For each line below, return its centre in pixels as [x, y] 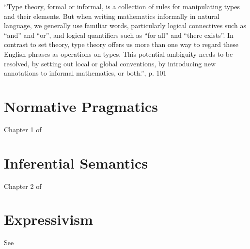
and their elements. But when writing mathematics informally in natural [112, 16]
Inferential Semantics [76, 163]
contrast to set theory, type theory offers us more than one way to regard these [121, 44]
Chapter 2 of [23, 186]
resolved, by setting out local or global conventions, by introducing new [110, 63]
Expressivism [48, 219]
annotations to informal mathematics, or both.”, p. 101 [85, 73]
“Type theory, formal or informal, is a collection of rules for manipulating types [122, 6]
